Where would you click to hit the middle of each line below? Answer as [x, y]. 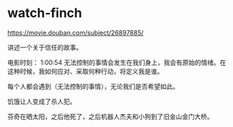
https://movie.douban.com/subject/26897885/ [76, 33]
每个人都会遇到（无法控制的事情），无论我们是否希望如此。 [93, 86]
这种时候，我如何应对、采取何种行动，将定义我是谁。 [86, 71]
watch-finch [45, 13]
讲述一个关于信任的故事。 [45, 47]
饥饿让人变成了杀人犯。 [42, 101]
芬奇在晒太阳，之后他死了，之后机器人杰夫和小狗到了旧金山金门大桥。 [110, 116]
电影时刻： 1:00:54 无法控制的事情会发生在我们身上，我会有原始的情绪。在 [117, 62]
